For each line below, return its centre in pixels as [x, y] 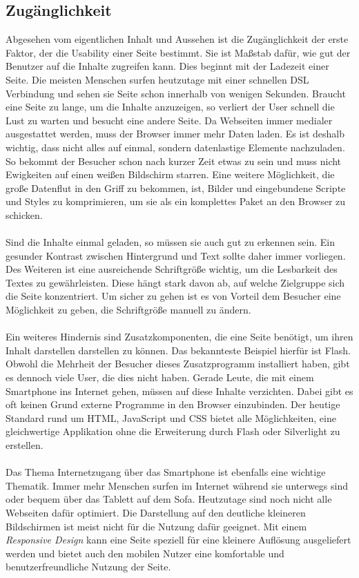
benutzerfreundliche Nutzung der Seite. [88, 567]
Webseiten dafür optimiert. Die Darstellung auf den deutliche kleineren [156, 512]
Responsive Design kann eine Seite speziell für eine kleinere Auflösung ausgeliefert [178, 540]
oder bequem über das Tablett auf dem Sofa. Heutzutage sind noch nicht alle [169, 499]
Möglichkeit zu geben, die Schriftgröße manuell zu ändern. [128, 310]
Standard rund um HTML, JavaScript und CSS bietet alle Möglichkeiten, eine [171, 417]
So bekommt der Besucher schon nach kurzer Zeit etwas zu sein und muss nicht [174, 161]
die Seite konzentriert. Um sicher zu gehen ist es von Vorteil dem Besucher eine [173, 296]
